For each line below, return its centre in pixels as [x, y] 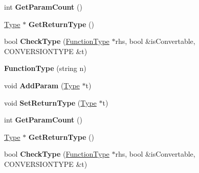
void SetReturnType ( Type [50, 102]
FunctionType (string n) [45, 68]
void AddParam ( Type [42, 85]
